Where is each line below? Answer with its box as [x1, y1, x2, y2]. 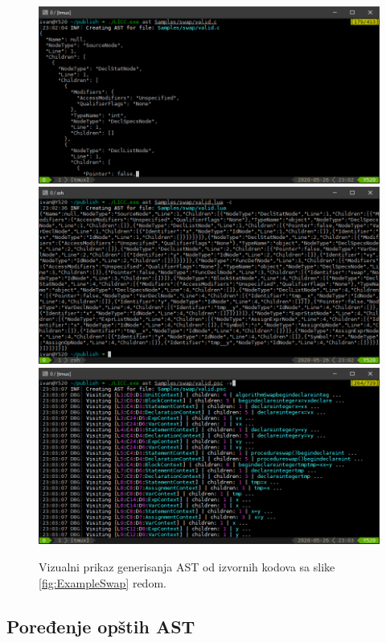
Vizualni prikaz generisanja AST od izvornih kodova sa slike [39, 558, 335, 575]
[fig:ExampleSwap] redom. [39, 574, 166, 591]
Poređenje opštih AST [6, 613, 195, 638]
